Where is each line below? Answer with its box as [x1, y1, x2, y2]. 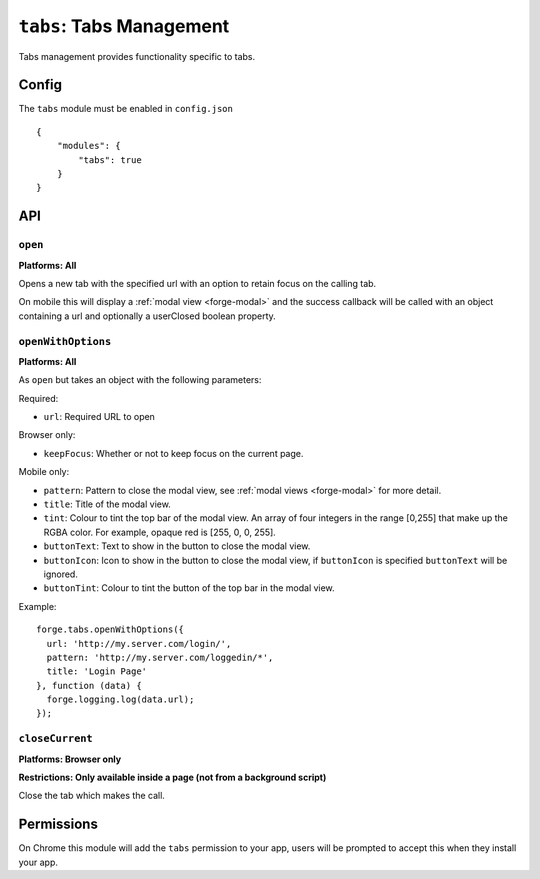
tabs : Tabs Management [18, 15, 230, 37]
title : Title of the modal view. [43, 498, 172, 510]
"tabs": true [78, 154, 142, 165]
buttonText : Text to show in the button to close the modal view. [43, 540, 311, 552]
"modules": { [56, 140, 121, 152]
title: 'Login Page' [46, 666, 148, 677]
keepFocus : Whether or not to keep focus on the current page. [43, 447, 304, 459]
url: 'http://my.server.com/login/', [46, 638, 232, 649]
